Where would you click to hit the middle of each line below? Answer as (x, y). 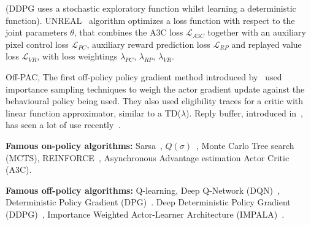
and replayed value (267, 44)
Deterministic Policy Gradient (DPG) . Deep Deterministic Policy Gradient (148, 202)
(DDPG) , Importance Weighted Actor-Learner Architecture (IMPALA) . (145, 214)
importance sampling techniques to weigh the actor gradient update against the (155, 89)
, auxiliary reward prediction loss (148, 44)
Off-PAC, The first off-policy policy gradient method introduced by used (144, 76)
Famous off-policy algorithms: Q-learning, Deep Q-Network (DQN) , (143, 190)
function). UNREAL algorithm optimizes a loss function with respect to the (150, 20)
